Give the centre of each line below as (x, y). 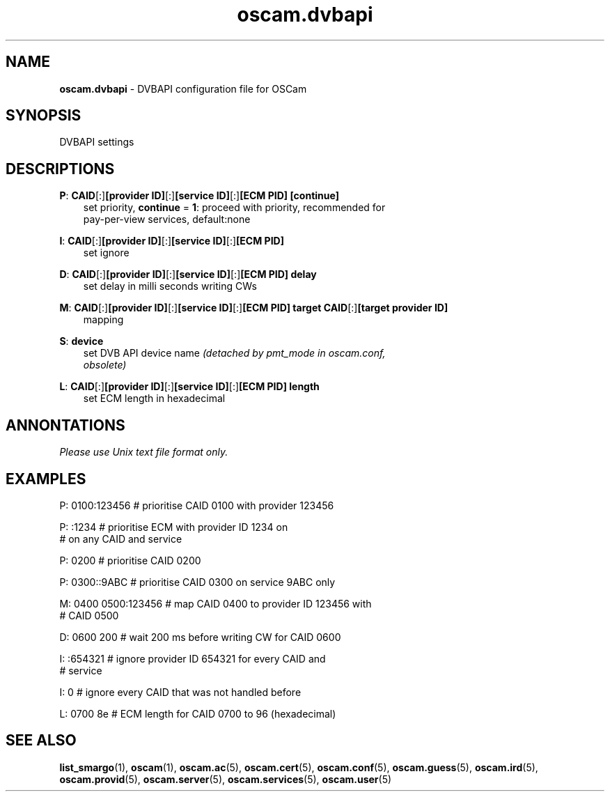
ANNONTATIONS (65, 425)
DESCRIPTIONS (60, 169)
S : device (81, 341)
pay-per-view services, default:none (167, 219)
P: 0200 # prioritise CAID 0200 (130, 560)
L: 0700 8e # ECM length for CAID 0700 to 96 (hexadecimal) (198, 713)
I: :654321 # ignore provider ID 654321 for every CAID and (193, 658)
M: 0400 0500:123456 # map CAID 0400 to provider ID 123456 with (216, 603)
